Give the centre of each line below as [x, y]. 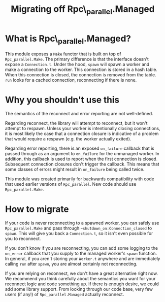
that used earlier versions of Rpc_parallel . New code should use [71, 184]
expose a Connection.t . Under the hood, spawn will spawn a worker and [77, 65]
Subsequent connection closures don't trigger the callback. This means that [82, 164]
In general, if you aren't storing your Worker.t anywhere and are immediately [83, 259]
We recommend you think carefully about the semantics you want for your [80, 279]
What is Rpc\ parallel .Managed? [68, 39]
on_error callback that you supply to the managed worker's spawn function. [81, 253]
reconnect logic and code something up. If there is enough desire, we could [82, 284]
